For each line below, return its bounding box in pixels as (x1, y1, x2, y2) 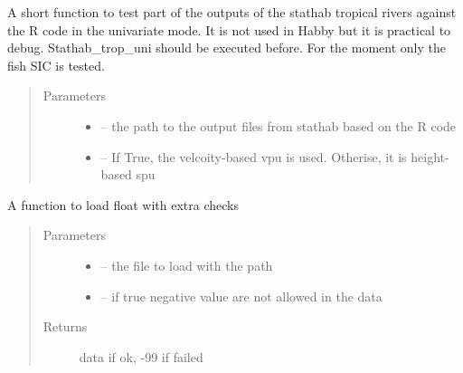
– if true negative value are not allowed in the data (100, 286, 383, 305)
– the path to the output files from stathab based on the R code (100, 116, 457, 135)
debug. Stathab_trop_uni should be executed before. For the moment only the (7, 38, 447, 57)
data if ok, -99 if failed (79, 347, 203, 366)
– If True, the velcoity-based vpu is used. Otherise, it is (100, 147, 407, 166)
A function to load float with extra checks (7, 195, 240, 214)
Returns (43, 317, 88, 336)
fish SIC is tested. (7, 55, 105, 74)
